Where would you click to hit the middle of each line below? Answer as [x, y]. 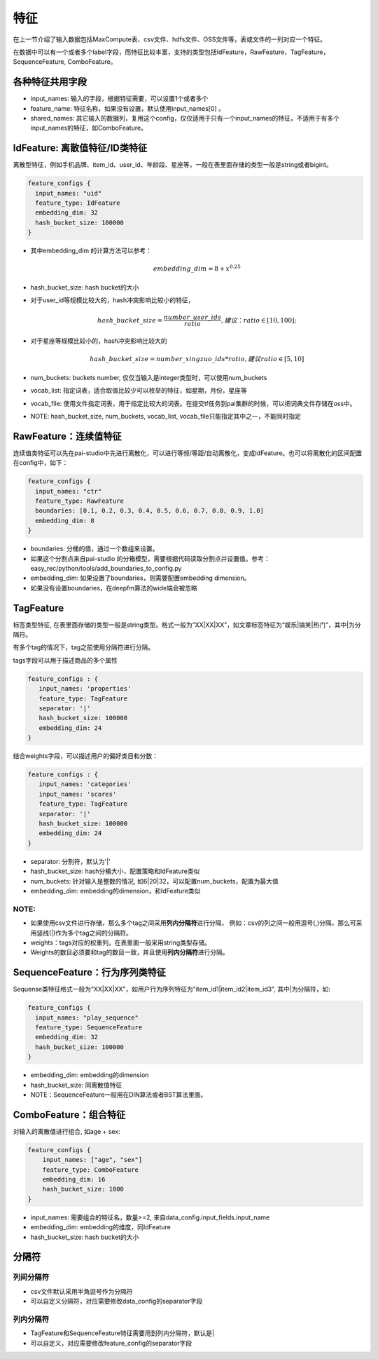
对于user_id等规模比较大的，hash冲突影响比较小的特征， [112, 300]
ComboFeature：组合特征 [69, 1115]
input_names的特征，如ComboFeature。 [89, 128]
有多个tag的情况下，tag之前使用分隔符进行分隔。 [84, 647]
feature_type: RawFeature [79, 501]
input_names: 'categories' [85, 784]
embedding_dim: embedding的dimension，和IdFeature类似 [115, 891]
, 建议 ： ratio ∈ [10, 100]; [259, 320]
